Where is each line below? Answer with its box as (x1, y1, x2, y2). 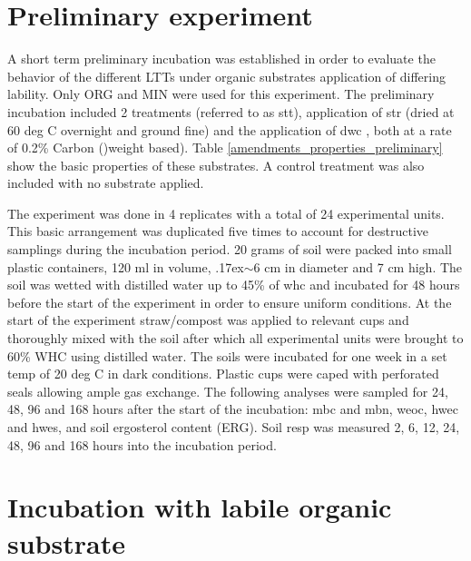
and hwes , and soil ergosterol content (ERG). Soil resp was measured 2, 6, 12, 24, (7, 418, 460, 436)
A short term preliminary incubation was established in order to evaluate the (7, 49, 436, 68)
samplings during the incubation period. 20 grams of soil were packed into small (7, 240, 452, 259)
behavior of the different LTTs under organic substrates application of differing (7, 66, 446, 85)
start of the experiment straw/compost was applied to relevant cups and (7, 310, 409, 330)
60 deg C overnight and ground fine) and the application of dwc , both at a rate (7, 120, 452, 139)
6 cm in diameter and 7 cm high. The (253, 257, 463, 276)
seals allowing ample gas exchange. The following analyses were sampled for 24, (7, 381, 448, 400)
